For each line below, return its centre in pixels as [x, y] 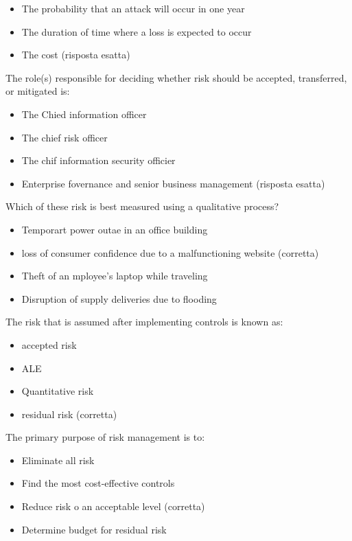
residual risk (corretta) [69, 414]
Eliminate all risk [58, 460]
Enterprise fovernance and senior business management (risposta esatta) [173, 183]
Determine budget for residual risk [94, 529]
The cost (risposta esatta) [76, 55]
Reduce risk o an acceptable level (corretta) [113, 506]
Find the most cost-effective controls [98, 483]
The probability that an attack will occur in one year [133, 8]
